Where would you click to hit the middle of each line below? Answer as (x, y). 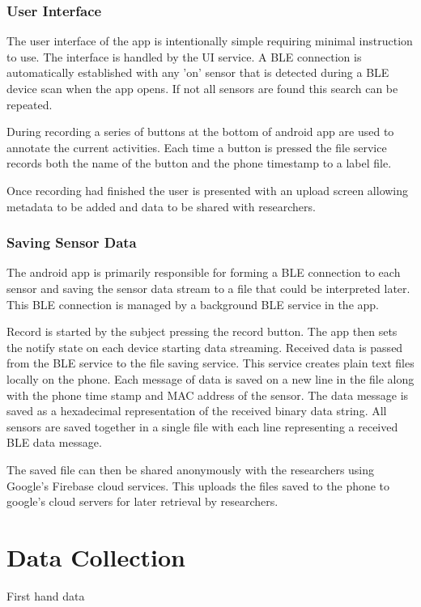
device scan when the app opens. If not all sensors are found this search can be (202, 88)
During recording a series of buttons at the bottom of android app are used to (200, 132)
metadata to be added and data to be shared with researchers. (161, 206)
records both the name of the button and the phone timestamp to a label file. (199, 163)
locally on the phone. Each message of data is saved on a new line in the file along (210, 378)
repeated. (30, 104)
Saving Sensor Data (72, 242)
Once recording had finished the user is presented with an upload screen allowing (208, 190)
